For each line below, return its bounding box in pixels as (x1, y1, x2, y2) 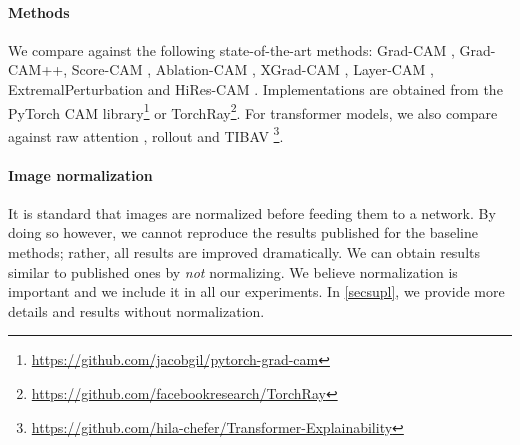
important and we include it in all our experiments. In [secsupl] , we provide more (8, 281, 505, 302)
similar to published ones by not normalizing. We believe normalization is (8, 261, 458, 282)
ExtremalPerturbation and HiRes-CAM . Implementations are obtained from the (8, 78, 503, 99)
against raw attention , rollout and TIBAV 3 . (8, 122, 284, 146)
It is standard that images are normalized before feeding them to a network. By (8, 202, 496, 223)
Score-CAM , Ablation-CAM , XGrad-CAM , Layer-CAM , (71, 59, 434, 80)
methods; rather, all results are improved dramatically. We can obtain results (8, 242, 481, 263)
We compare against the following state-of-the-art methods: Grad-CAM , (8, 39, 455, 60)
